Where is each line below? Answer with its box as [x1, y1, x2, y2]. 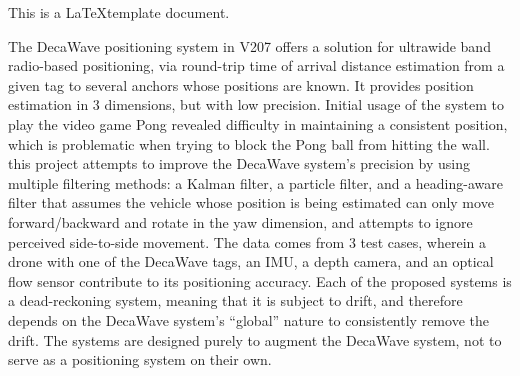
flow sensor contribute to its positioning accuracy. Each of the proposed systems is [8, 270, 512, 291]
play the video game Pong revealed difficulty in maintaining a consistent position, [8, 113, 508, 134]
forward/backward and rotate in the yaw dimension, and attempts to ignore [8, 211, 473, 232]
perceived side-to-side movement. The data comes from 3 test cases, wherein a [8, 231, 487, 252]
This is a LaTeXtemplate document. [8, 2, 230, 22]
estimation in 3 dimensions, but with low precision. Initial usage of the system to [8, 94, 505, 115]
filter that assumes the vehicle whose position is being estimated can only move [8, 192, 494, 213]
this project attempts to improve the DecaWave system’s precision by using [8, 153, 471, 174]
